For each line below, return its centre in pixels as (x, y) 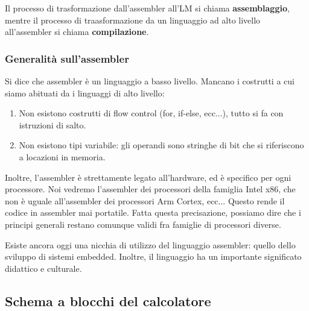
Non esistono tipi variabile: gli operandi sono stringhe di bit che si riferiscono (161, 145)
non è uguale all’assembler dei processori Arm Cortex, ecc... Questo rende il (145, 200)
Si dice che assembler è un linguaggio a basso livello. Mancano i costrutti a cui (150, 81)
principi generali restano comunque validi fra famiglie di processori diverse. (143, 224)
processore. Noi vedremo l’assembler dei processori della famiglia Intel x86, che (150, 189)
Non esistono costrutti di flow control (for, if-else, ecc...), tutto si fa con (151, 113)
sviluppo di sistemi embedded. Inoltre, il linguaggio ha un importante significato (153, 256)
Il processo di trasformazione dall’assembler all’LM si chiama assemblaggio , (147, 8)
